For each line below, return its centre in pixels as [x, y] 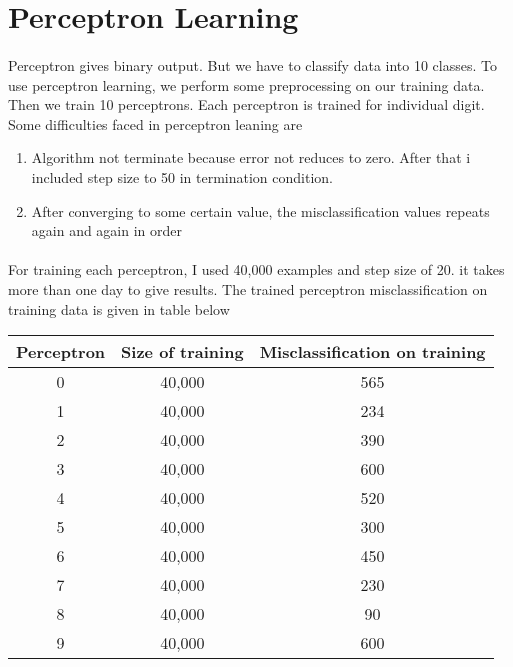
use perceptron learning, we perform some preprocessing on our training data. [246, 84]
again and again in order [107, 230]
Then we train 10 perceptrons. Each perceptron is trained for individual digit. [246, 104]
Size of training [182, 352]
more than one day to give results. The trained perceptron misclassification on [248, 288]
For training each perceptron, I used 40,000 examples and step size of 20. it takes [256, 269]
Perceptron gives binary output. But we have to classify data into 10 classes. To [252, 64]
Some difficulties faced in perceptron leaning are [155, 123]
